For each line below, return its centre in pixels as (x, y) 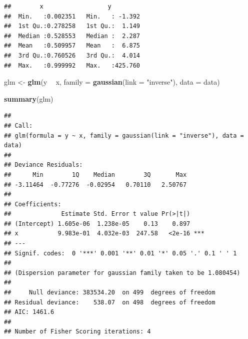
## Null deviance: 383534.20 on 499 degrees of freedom (110, 293)
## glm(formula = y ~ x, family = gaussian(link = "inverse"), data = (124, 135)
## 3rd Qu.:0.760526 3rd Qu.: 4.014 (72, 55)
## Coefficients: (33, 204)
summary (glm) (29, 98)
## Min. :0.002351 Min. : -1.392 (72, 16)
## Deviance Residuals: (43, 165)
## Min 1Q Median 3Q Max (95, 175)
